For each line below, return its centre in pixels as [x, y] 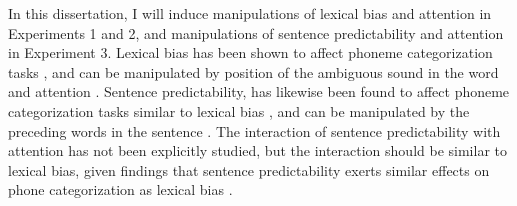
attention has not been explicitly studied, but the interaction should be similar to [257, 150]
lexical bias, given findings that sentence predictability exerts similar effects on [249, 169]
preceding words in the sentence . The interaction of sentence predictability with [254, 130]
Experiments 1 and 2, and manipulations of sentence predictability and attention [256, 32]
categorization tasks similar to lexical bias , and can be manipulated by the [239, 110]
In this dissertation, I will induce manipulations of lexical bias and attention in [250, 13]
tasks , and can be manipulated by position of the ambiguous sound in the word [253, 71]
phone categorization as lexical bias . [120, 189]
